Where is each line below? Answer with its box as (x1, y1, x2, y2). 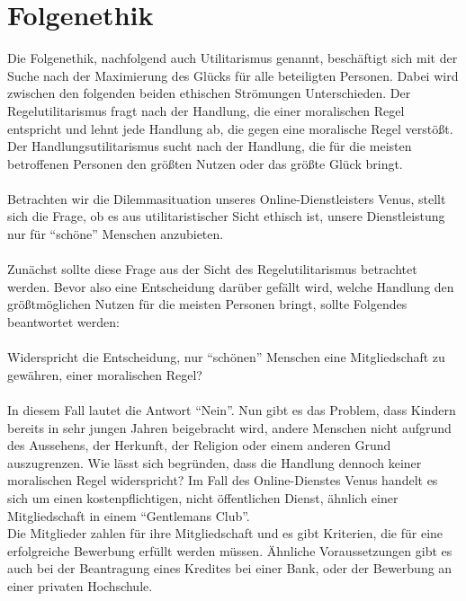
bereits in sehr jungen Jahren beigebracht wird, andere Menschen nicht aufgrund (7, 418, 452, 437)
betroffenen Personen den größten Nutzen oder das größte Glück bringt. (7, 154, 403, 172)
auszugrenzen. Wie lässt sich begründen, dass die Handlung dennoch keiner (7, 453, 422, 472)
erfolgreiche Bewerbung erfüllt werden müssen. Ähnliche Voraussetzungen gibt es (7, 541, 453, 560)
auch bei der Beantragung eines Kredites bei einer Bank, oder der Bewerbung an (7, 559, 453, 578)
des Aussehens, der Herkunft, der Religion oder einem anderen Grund (7, 436, 391, 455)
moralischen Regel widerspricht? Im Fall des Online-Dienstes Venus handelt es (7, 471, 438, 490)
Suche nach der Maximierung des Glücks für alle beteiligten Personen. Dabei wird (7, 66, 459, 84)
